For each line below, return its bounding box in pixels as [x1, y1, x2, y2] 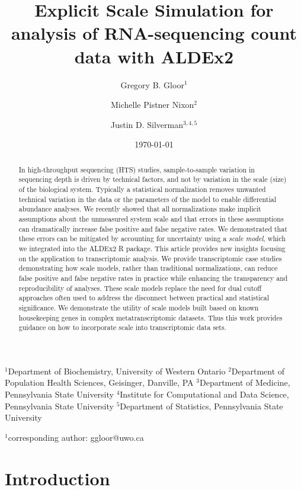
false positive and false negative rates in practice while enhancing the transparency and [18, 273, 288, 283]
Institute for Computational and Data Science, [120, 388, 289, 401]
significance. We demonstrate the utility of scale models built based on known [18, 302, 259, 312]
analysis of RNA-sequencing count [11, 21, 297, 45]
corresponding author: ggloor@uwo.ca [8, 431, 144, 443]
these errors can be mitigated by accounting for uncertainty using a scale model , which [18, 233, 286, 244]
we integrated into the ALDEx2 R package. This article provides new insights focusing [18, 243, 286, 253]
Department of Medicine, [199, 376, 290, 389]
